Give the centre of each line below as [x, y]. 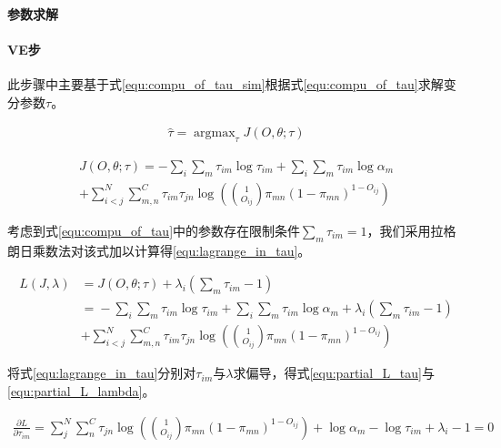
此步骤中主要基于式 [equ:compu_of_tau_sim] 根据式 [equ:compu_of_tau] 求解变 [232, 83]
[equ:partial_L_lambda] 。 [81, 390]
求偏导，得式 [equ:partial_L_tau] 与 [334, 373]
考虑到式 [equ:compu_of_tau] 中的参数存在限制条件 [154, 230]
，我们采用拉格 [411, 230]
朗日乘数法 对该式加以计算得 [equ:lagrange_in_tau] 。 [159, 250]
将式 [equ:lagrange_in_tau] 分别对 [102, 373]
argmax [215, 133]
